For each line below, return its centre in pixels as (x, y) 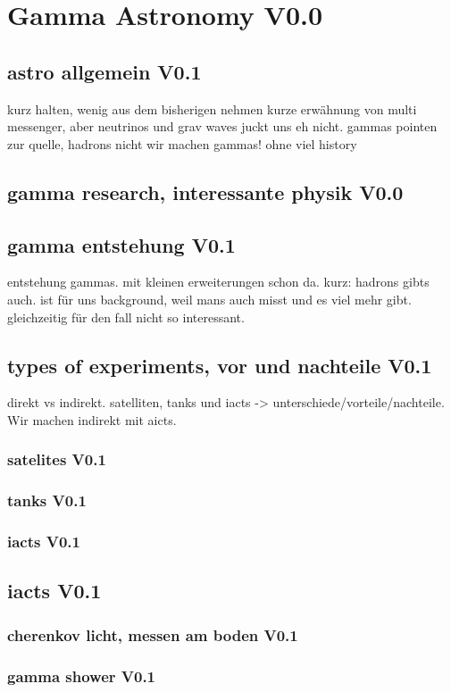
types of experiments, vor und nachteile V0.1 (220, 365)
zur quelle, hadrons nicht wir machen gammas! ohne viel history (182, 143)
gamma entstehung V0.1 (121, 244)
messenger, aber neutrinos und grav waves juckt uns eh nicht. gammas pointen (222, 126)
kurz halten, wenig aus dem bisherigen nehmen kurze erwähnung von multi (212, 108)
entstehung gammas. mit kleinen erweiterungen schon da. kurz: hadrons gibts (218, 282)
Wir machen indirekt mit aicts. (92, 419)
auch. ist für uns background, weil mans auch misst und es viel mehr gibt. (209, 299)
